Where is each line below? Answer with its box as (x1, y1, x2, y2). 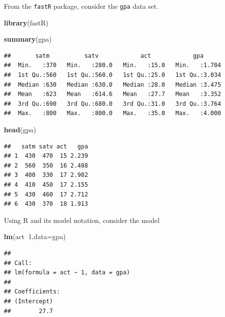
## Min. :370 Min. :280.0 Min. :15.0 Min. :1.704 (4, 62, 221, 69)
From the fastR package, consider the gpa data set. (4, 1, 158, 11)
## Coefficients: (4, 288, 60, 295)
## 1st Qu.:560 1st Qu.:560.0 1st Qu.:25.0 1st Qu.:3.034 (4, 72, 221, 79)
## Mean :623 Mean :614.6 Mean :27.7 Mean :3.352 (4, 91, 221, 98)
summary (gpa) (4, 34, 52, 44)
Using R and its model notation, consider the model (4, 215, 160, 225)
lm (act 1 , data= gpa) (4, 231, 66, 242)
